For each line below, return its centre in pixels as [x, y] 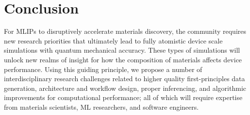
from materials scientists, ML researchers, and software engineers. [101, 107]
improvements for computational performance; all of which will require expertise [123, 97]
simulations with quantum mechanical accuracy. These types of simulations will [122, 50]
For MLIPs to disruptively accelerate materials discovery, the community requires [125, 31]
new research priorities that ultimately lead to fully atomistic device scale [113, 40]
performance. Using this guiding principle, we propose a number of [103, 69]
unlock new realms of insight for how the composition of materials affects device [123, 59]
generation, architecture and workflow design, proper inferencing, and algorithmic [125, 88]
